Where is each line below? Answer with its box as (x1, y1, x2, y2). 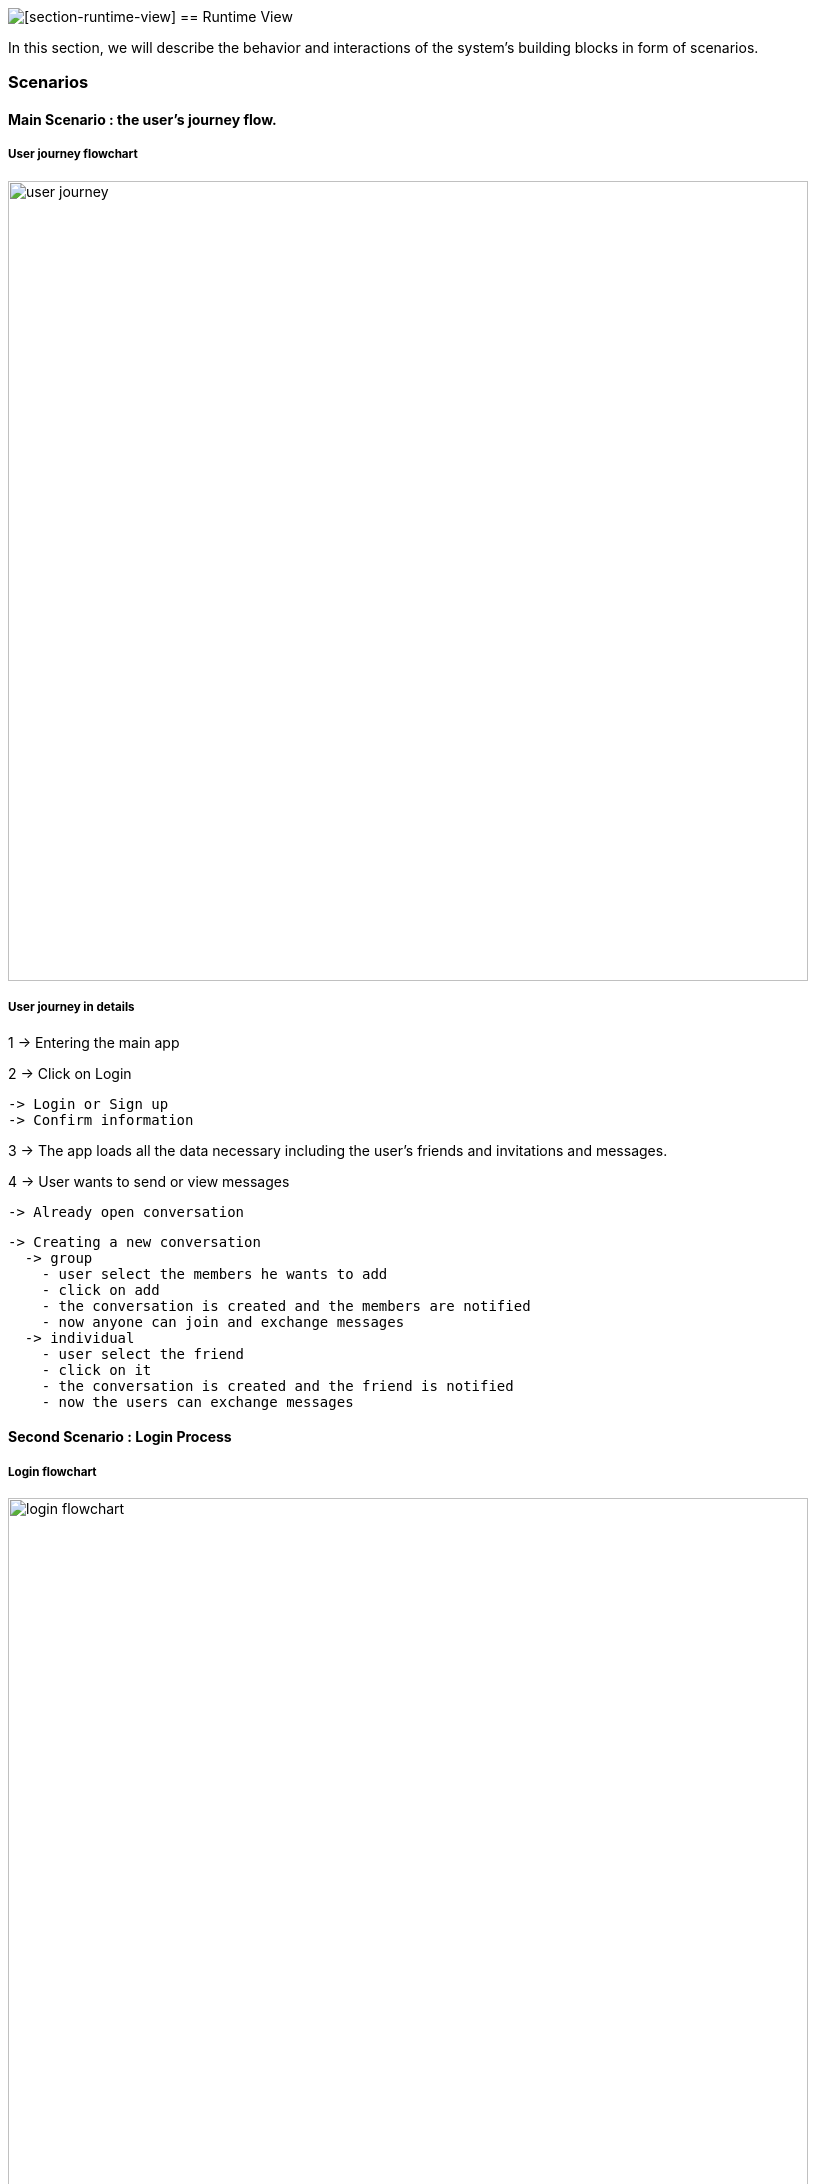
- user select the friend (41, 1345, 245, 1362)
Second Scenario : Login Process (8, 1428, 232, 1446)
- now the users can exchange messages (41, 1393, 354, 1410)
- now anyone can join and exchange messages (41, 1313, 405, 1330)
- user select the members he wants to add (41, 1265, 388, 1282)
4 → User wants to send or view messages (8, 1172, 290, 1190)
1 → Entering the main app (8, 1033, 180, 1051)
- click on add (41, 1281, 160, 1298)
